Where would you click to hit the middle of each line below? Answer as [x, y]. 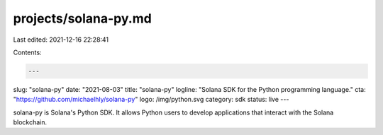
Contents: [27, 52]
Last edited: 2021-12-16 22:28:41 [61, 40]
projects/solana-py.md [82, 18]
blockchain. [30, 122]
